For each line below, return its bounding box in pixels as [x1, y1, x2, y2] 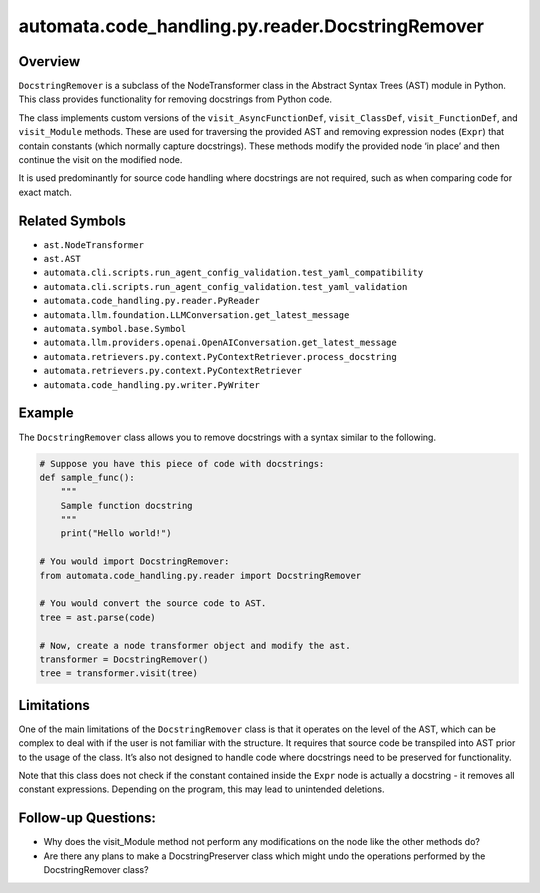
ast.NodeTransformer [43, 239, 145, 250]
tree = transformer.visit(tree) [39, 668, 199, 679]
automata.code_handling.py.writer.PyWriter [43, 379, 260, 390]
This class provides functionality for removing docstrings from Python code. [18, 93, 333, 105]
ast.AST [43, 253, 82, 265]
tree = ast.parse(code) [39, 611, 157, 623]
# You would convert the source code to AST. [39, 598, 267, 609]
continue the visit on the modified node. [18, 154, 183, 166]
